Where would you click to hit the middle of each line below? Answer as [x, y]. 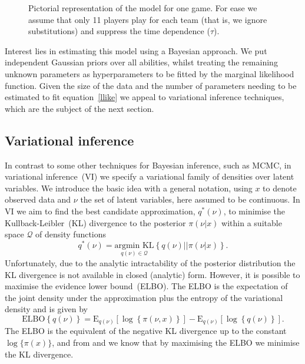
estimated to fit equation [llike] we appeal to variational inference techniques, [145, 97]
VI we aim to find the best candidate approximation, [100, 211]
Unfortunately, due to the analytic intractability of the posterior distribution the [150, 263]
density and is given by [46, 309]
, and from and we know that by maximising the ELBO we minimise [176, 343]
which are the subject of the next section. [79, 108]
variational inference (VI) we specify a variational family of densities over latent [150, 176]
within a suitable [252, 222]
